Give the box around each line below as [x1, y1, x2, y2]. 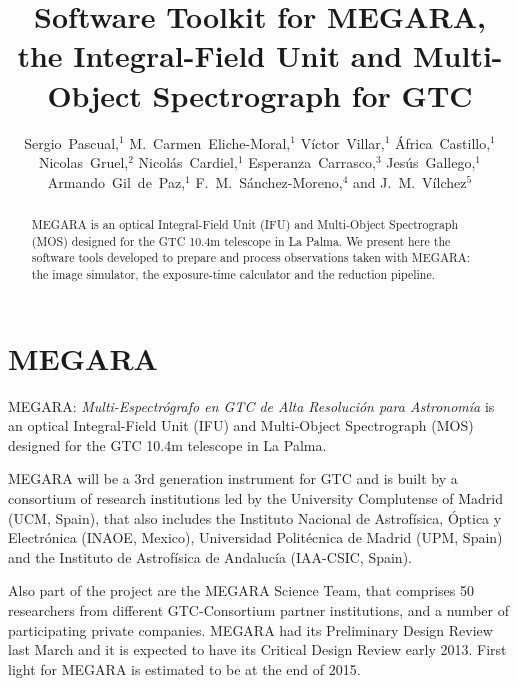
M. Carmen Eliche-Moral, [129, 132, 291, 153]
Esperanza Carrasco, [248, 152, 376, 173]
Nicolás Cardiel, [138, 152, 238, 173]
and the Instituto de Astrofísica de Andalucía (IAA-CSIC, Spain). [8, 546, 412, 567]
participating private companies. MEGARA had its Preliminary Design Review [8, 619, 493, 640]
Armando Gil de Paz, [47, 171, 186, 192]
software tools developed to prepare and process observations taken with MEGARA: [31, 249, 471, 266]
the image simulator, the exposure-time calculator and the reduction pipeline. [31, 266, 436, 283]
